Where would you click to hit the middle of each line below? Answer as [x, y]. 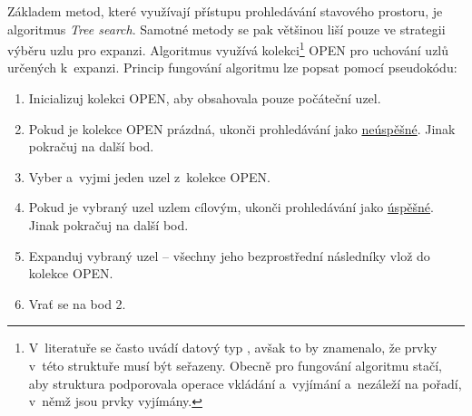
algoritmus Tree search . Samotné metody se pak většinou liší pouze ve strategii [226, 29]
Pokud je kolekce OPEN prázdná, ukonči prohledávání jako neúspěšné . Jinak [242, 128]
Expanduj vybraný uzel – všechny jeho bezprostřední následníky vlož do [229, 255]
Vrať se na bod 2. [77, 303]
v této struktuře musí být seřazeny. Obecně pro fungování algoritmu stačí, [235, 365]
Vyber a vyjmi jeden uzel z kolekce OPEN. [149, 176]
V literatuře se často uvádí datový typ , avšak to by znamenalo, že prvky [233, 348]
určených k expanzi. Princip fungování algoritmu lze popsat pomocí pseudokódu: [232, 68]
